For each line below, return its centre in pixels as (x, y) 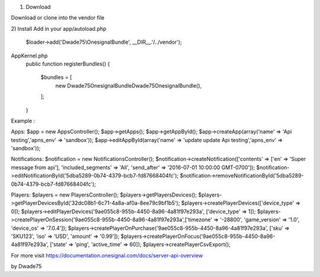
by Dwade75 (26, 266)
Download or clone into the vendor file (58, 18)
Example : (23, 121)
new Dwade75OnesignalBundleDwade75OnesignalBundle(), (129, 85)
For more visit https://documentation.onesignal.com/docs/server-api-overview (107, 255)
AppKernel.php (29, 56)
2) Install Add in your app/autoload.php (59, 28)
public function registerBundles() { (68, 64)
